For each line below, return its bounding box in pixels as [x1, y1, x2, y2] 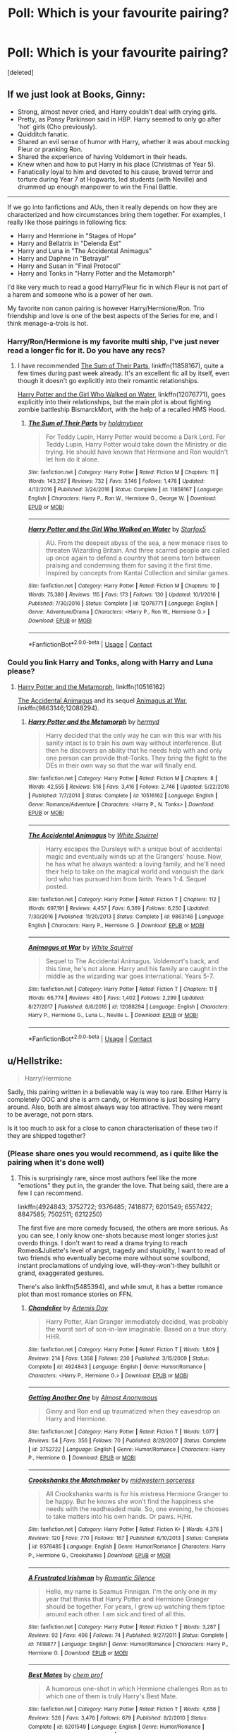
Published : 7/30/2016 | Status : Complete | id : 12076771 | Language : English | [28, 599, 218, 607]
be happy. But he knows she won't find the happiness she [45, 1497, 214, 1506]
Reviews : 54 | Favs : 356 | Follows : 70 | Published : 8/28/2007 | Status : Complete [28, 1437, 226, 1445]
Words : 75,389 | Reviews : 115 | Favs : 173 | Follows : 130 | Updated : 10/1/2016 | [28, 591, 220, 598]
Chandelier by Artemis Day [28, 1303, 108, 1312]
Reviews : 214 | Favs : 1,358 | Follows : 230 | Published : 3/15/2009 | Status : [28, 1355, 209, 1362]
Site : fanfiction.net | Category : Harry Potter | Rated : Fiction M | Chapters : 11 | [28, 469, 219, 476]
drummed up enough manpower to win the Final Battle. [17, 182, 178, 191]
